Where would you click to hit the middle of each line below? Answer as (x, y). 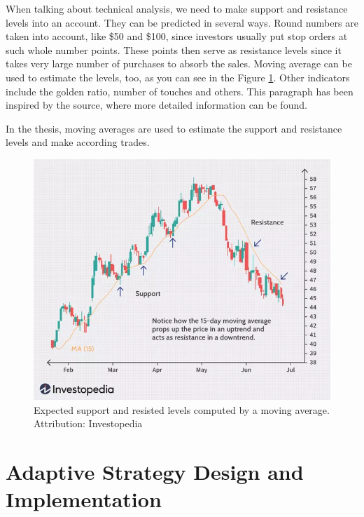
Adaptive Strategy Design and (155, 471)
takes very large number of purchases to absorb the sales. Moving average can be (179, 63)
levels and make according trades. (78, 142)
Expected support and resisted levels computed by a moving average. (182, 409)
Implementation (84, 499)
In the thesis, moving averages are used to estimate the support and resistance (174, 128)
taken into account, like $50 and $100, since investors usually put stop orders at (177, 36)
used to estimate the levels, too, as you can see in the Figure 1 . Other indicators (178, 77)
